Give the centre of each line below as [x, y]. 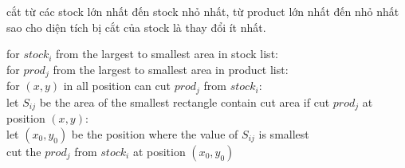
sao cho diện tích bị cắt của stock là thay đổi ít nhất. [136, 27]
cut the [24, 151]
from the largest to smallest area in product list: [171, 69]
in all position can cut [117, 86]
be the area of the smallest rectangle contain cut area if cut [185, 102]
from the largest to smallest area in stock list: [167, 54]
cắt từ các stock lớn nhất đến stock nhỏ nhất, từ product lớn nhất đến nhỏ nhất [203, 11]
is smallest [284, 133]
